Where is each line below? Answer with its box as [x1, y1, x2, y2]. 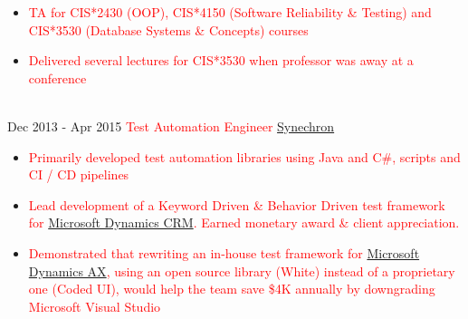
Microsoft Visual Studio [28, 296, 161, 315]
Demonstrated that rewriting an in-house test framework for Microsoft [28, 243, 420, 262]
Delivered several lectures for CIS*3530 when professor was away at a [28, 51, 414, 70]
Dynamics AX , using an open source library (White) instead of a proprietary [28, 261, 455, 280]
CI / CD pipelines [28, 165, 129, 184]
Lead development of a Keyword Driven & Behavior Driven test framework [28, 195, 445, 214]
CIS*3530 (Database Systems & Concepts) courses [28, 20, 309, 39]
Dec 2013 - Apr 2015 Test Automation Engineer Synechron [7, 116, 335, 135]
